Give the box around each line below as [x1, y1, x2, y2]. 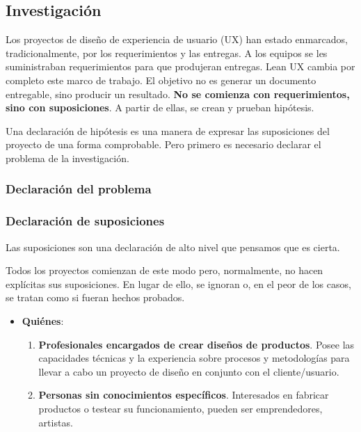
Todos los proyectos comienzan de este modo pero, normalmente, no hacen [6, 263, 323, 278]
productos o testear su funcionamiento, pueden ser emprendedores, [38, 401, 323, 415]
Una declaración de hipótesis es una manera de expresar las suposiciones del [6, 123, 330, 138]
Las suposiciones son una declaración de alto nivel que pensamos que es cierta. [6, 239, 340, 254]
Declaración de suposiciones [6, 212, 165, 230]
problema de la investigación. [6, 150, 129, 165]
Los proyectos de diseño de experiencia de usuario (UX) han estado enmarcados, [6, 32, 348, 47]
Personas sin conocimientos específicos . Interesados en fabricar [38, 387, 329, 402]
